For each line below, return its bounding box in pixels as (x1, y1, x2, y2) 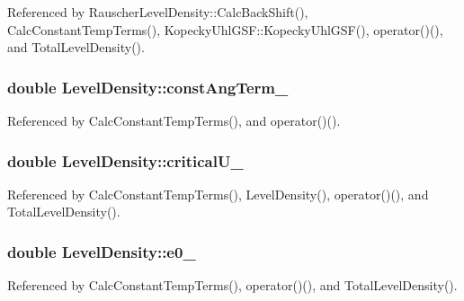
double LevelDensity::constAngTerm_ (7, 75, 289, 98)
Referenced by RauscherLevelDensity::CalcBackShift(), (7, 3, 308, 21)
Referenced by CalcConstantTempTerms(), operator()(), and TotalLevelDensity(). (7, 276, 458, 295)
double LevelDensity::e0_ (7, 240, 196, 262)
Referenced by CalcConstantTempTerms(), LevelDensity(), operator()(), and (7, 184, 429, 203)
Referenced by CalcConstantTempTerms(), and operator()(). (7, 111, 341, 129)
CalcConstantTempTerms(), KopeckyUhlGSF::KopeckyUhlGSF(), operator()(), (7, 20, 443, 39)
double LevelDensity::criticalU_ (7, 149, 244, 172)
